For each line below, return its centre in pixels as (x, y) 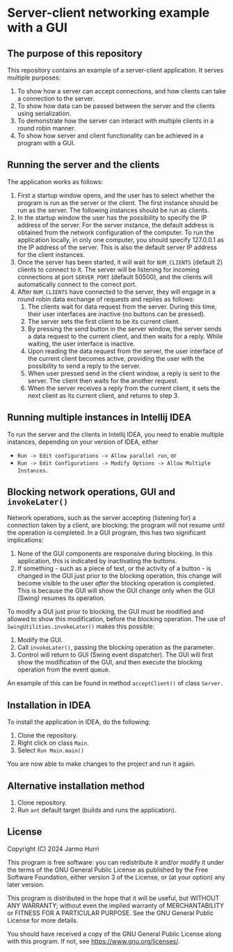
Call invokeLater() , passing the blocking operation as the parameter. (116, 648)
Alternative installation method (76, 786)
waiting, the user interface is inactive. (81, 343)
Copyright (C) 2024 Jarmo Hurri (53, 849)
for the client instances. (51, 254)
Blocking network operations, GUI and (91, 492)
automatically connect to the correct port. (77, 284)
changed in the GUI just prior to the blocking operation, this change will (119, 576)
